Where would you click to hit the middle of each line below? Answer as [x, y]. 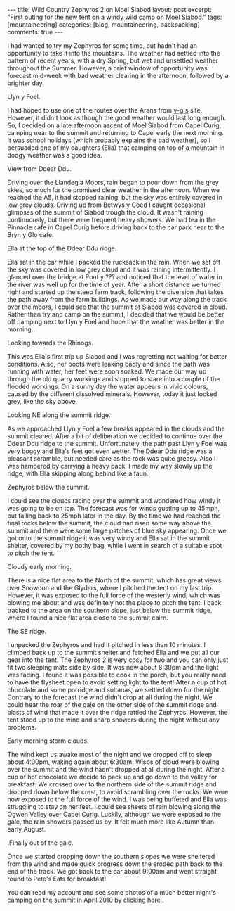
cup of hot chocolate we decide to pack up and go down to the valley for [112, 777]
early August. [27, 829]
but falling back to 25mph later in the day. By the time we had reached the [114, 516]
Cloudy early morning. [40, 567]
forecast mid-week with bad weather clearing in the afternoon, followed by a [118, 76]
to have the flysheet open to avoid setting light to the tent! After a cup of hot [117, 682]
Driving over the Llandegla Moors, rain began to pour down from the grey [113, 182]
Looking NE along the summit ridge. [59, 415]
